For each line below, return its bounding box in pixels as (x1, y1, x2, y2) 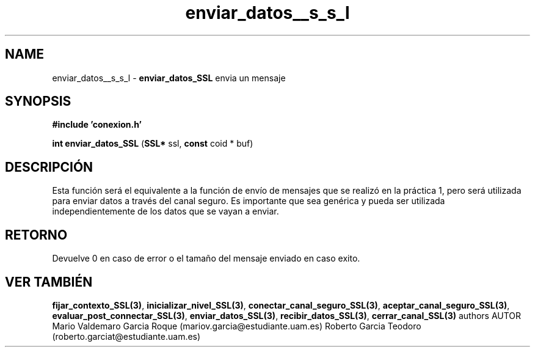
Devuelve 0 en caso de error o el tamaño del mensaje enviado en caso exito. (52, 253, 360, 264)
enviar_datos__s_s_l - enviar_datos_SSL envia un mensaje (52, 72, 286, 83)
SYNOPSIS (5, 94, 71, 109)
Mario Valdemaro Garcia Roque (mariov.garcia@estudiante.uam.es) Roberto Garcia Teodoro (52, 320, 421, 331)
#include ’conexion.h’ (52, 119, 142, 130)
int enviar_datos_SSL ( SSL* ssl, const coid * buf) (52, 138, 253, 149)
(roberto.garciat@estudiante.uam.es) (52, 331, 201, 342)
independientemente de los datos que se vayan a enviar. (52, 206, 279, 217)
